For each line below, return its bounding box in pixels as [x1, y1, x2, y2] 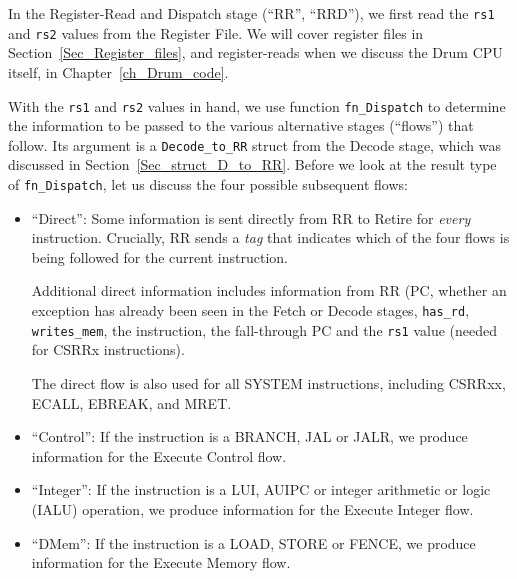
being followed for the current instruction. [31, 246, 288, 267]
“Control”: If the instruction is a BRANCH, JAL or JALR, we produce [31, 426, 468, 447]
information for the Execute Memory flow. [31, 552, 291, 573]
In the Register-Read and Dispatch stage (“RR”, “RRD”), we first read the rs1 [8, 3, 495, 23]
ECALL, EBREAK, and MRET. [31, 392, 232, 413]
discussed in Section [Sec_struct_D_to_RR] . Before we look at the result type [8, 154, 497, 175]
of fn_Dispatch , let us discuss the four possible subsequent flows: [8, 174, 408, 194]
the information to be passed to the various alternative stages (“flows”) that [8, 115, 474, 136]
